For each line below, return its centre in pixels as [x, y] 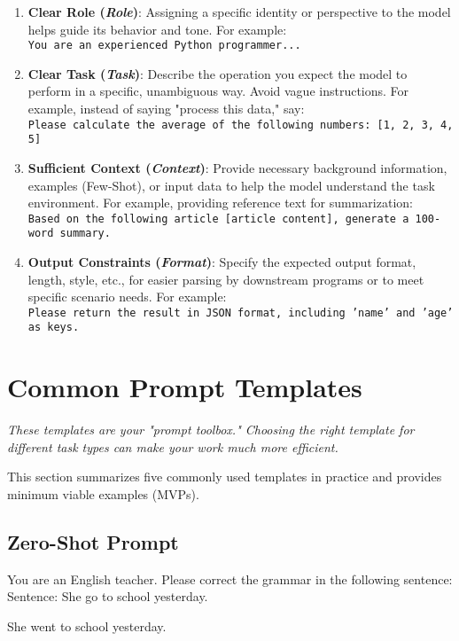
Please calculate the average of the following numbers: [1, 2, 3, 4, [241, 125]
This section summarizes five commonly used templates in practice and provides [225, 477]
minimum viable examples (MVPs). [103, 494]
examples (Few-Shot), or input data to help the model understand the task [231, 185]
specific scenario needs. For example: [127, 297]
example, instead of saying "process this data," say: [166, 109]
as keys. [54, 328]
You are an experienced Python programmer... [164, 46]
